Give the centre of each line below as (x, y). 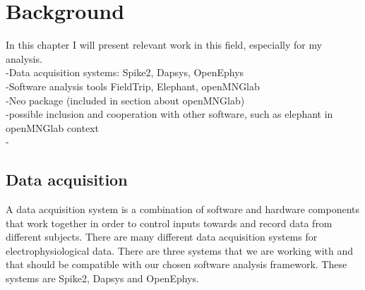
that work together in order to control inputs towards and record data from (169, 223)
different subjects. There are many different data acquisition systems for (162, 237)
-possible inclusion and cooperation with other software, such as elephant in (169, 114)
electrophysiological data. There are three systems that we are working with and (180, 250)
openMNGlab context (52, 127)
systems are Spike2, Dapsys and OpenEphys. (102, 278)
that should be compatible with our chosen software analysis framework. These (176, 264)
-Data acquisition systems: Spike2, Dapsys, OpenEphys (125, 72)
